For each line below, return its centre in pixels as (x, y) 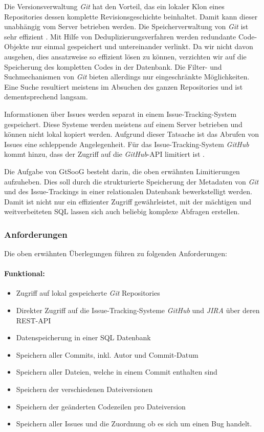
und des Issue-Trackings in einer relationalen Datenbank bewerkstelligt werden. (128, 191)
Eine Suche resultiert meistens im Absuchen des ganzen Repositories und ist (124, 86)
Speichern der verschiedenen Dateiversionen (84, 389)
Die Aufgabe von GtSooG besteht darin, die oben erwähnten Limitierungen (122, 171)
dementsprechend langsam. (46, 97)
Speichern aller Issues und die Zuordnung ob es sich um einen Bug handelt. (134, 424)
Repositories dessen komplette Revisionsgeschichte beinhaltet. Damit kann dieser (131, 16)
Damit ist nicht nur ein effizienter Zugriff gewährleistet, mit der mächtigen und (128, 201)
